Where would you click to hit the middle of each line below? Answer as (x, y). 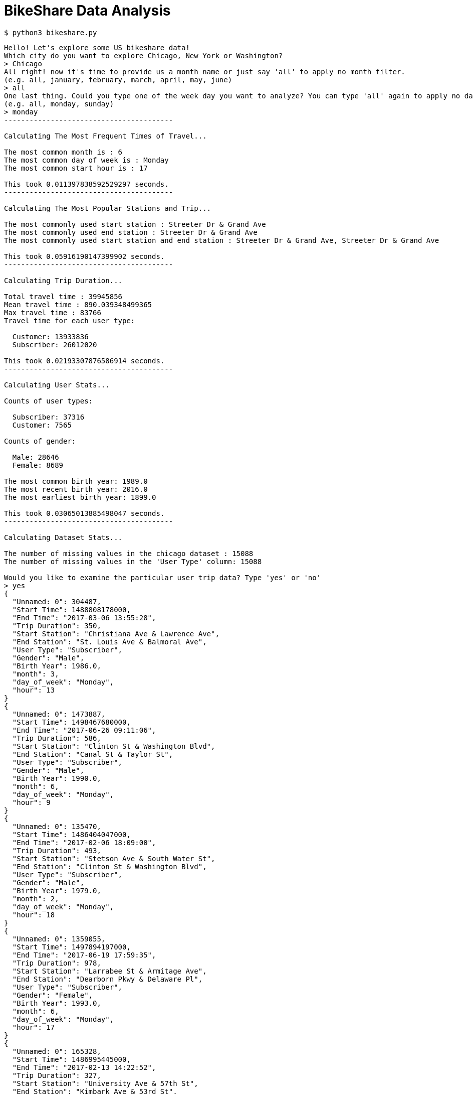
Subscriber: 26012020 (55, 345)
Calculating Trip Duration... (63, 280)
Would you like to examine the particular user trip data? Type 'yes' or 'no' (163, 577)
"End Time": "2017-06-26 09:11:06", (84, 730)
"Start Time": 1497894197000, (71, 947)
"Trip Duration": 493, (57, 850)
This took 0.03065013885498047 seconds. (84, 513)
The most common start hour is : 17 (76, 168)
